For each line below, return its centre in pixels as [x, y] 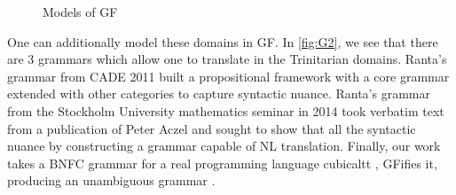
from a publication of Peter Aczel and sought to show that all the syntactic [212, 128]
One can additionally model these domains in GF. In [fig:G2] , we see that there [223, 41]
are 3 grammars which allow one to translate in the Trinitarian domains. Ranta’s [227, 59]
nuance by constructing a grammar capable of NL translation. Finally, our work [224, 146]
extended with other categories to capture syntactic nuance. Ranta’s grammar [219, 94]
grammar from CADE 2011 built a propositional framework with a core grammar [228, 76]
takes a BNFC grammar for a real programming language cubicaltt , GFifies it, [222, 163]
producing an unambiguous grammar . [111, 180]
